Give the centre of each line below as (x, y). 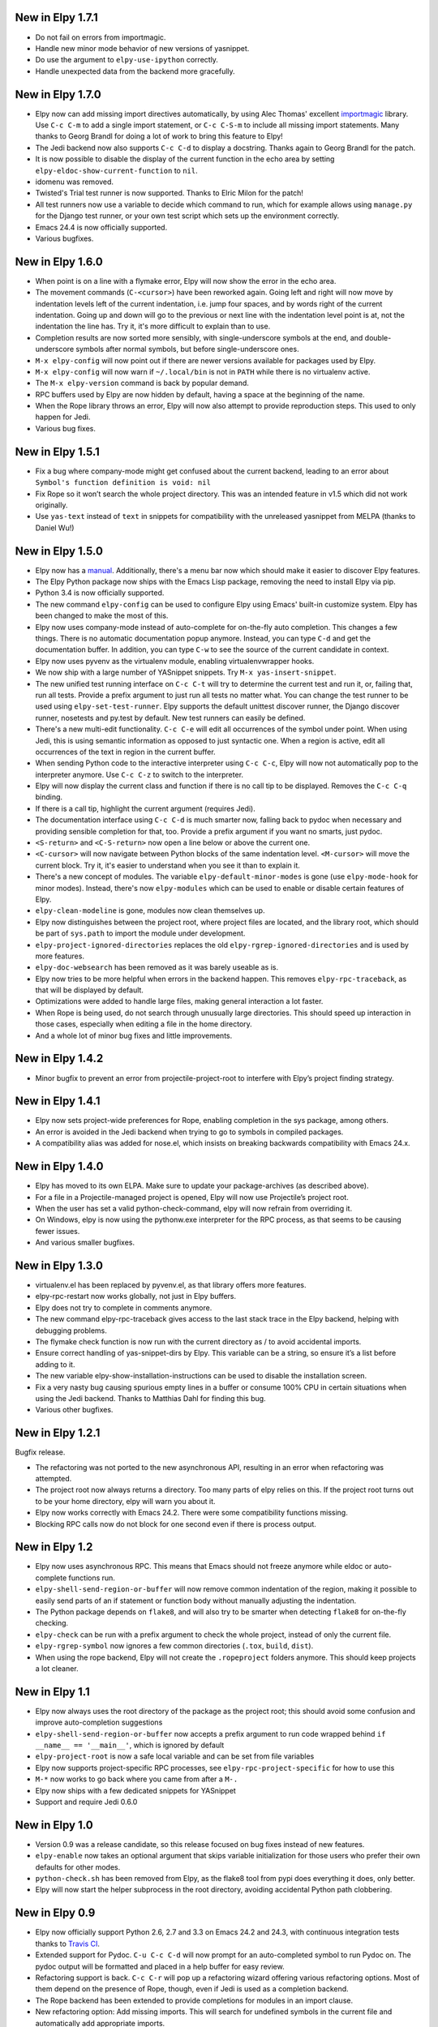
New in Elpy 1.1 (52, 1692)
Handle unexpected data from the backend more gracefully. (135, 71)
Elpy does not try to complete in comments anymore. (124, 1307)
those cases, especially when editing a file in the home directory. (144, 1024)
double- (378, 337)
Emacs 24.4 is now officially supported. (101, 227)
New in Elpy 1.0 (54, 1825)
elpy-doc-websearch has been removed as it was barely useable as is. (157, 967)
